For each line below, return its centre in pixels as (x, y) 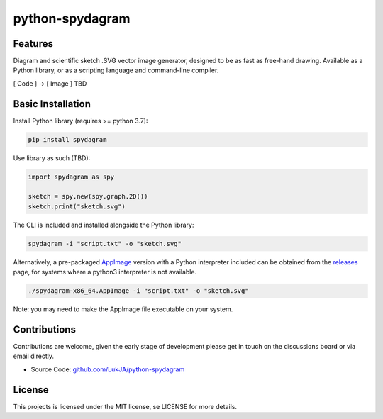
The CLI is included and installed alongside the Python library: (104, 225)
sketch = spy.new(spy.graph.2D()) (88, 196)
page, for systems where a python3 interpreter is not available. (105, 272)
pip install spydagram (67, 139)
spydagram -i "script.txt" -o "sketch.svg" (105, 244)
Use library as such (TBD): (52, 158)
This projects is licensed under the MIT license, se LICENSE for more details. (125, 406)
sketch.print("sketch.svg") (77, 206)
